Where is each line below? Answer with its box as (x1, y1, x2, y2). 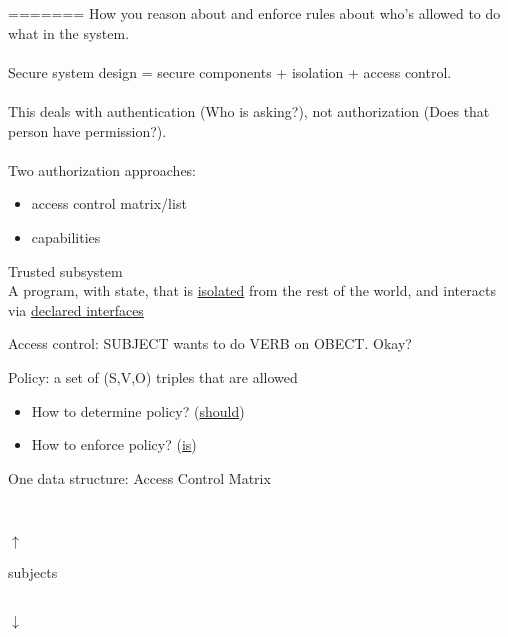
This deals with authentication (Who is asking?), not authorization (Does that (8, 100, 490, 121)
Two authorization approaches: (8, 159, 197, 180)
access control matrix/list (31, 193, 187, 214)
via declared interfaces (8, 299, 144, 320)
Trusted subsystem (8, 260, 123, 281)
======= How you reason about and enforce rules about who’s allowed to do (8, 3, 501, 23)
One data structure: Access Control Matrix (8, 467, 271, 488)
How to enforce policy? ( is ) (31, 434, 197, 455)
